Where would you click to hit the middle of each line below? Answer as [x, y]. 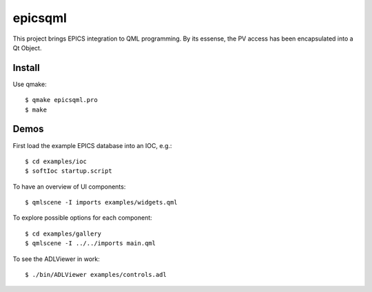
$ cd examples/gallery [63, 233]
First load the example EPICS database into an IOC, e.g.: [92, 145]
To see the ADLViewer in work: [56, 259]
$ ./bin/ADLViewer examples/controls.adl [96, 275]
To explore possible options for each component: [83, 218]
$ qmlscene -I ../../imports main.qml [91, 243]
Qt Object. [27, 48]
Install [27, 68]
